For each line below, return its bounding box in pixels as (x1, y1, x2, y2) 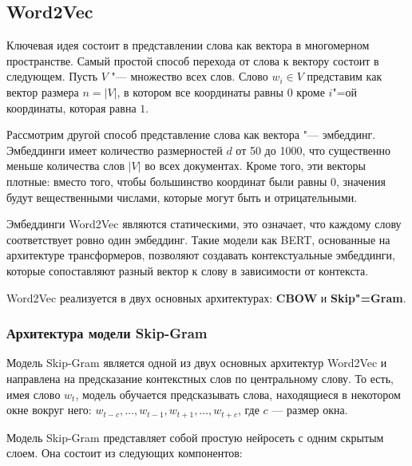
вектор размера (6, 83, 79, 100)
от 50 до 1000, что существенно (236, 141, 391, 158)
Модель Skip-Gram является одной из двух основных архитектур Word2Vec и (6, 354, 387, 371)
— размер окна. (271, 401, 348, 418)
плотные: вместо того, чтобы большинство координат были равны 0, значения (6, 172, 386, 189)
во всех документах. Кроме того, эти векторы (145, 157, 366, 174)
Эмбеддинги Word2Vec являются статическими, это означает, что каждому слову (6, 215, 402, 232)
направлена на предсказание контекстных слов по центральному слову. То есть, (6, 369, 394, 386)
